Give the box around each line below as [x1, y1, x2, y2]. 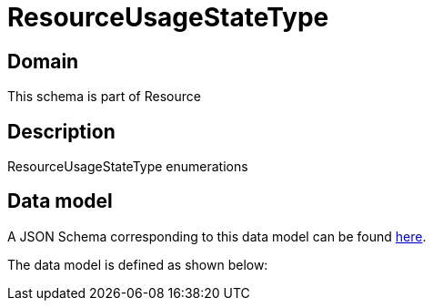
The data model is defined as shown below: [7, 256, 268, 272]
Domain [7, 49, 79, 73]
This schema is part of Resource [7, 88, 201, 105]
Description [7, 119, 116, 143]
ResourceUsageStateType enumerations [7, 159, 248, 175]
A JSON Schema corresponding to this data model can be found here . [7, 228, 427, 244]
